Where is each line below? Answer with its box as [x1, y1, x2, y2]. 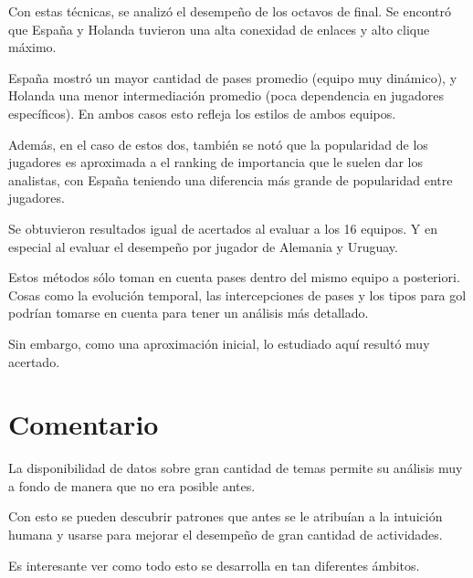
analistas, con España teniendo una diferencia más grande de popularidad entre [8, 170, 453, 189]
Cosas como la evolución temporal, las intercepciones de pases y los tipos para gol [8, 285, 467, 304]
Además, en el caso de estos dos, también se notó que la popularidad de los [8, 134, 428, 153]
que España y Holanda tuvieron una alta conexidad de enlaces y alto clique [8, 19, 430, 38]
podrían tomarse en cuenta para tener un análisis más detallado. [8, 303, 369, 322]
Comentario [8, 405, 159, 443]
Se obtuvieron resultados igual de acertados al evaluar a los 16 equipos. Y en [8, 218, 437, 237]
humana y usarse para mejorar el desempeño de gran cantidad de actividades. [8, 525, 443, 543]
